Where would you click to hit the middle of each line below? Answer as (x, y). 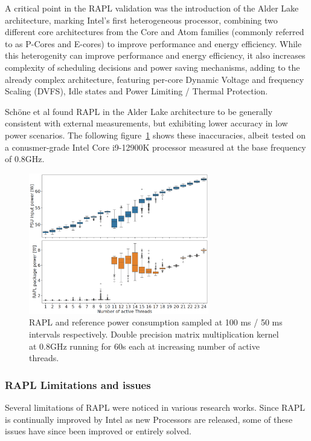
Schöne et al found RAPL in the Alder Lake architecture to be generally (139, 111)
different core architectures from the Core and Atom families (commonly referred (155, 32)
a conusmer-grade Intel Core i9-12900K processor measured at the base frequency (155, 147)
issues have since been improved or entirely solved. (98, 431)
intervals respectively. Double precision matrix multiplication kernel (154, 334)
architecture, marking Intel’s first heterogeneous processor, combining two (141, 20)
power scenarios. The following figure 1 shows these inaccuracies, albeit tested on (155, 135)
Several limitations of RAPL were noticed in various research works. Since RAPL (155, 407)
